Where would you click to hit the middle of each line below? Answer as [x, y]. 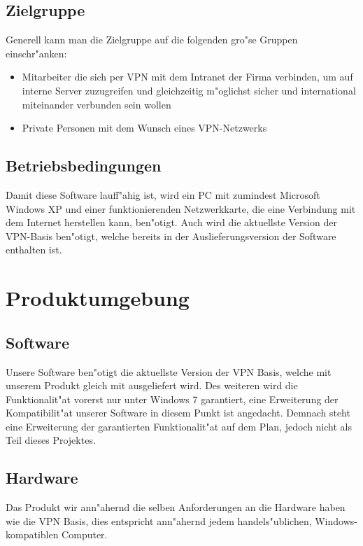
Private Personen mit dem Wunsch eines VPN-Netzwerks [144, 128]
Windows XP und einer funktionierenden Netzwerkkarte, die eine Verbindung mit [181, 208]
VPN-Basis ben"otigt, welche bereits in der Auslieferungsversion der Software [171, 236]
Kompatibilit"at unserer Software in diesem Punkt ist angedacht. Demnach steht [178, 413]
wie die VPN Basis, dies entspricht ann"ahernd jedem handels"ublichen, [159, 520]
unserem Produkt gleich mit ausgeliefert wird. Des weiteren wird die [152, 385]
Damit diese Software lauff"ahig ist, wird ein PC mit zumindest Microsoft [163, 194]
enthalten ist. [34, 250]
